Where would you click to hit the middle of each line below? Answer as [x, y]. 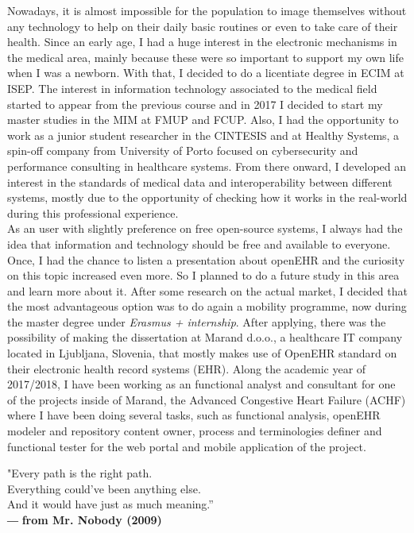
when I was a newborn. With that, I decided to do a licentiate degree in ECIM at [206, 73]
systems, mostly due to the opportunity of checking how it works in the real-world [207, 197]
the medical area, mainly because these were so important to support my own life [205, 57]
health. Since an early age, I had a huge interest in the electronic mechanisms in [202, 42]
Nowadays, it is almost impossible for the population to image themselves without [207, 10]
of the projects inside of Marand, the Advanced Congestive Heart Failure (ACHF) [207, 399]
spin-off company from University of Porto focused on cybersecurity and [183, 151]
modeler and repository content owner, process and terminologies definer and [195, 431]
